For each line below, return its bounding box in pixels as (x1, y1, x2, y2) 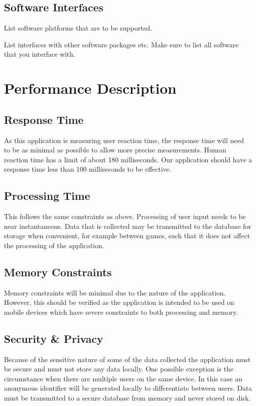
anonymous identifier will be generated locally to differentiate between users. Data (4, 383, 252, 393)
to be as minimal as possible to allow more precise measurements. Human (4, 145, 226, 155)
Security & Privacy (4, 331, 103, 346)
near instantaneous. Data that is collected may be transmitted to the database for (4, 221, 252, 231)
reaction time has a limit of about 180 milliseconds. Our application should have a (4, 154, 253, 164)
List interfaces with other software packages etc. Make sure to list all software (4, 39, 239, 49)
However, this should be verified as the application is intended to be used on (4, 297, 234, 307)
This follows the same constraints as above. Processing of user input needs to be (4, 211, 246, 221)
